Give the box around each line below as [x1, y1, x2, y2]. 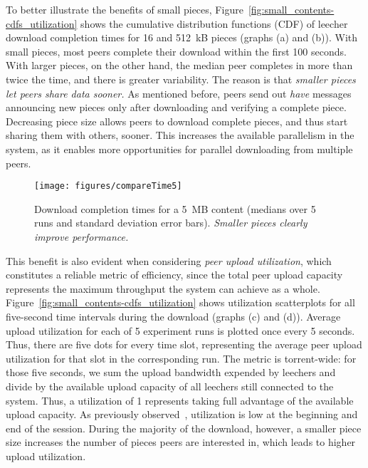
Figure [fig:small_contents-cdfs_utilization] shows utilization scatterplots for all [6, 295, 355, 310]
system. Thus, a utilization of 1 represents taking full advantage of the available [6, 392, 354, 407]
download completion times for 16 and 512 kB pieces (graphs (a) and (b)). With [6, 30, 358, 45]
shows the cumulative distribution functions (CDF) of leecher [80, 16, 348, 31]
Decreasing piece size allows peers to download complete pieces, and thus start [6, 113, 348, 128]
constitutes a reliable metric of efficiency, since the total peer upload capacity [6, 267, 343, 282]
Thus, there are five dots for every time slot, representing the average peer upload [6, 337, 362, 352]
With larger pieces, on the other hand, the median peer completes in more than [6, 58, 353, 73]
